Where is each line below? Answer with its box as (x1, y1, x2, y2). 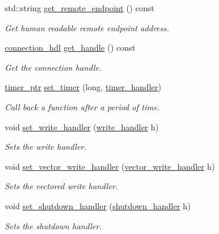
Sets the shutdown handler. (5, 219, 102, 232)
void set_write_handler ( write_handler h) (5, 120, 159, 133)
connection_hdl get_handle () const (5, 41, 135, 54)
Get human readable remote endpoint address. (5, 21, 170, 34)
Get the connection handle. (5, 61, 102, 73)
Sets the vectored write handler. (5, 180, 118, 192)
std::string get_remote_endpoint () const (5, 2, 154, 14)
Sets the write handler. (5, 140, 87, 153)
